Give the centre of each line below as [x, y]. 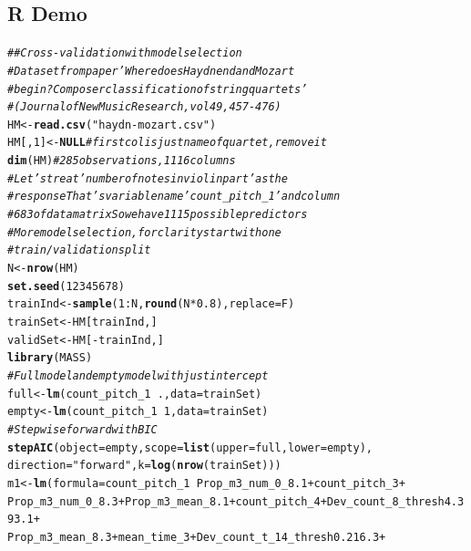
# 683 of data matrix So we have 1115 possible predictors [158, 215]
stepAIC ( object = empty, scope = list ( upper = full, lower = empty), [190, 447]
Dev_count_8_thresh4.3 [395, 501]
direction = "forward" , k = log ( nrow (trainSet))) [144, 466]
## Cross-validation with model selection [125, 53]
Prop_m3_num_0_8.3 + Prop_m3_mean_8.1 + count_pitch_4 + [167, 501]
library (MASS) [50, 358]
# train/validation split [79, 250]
